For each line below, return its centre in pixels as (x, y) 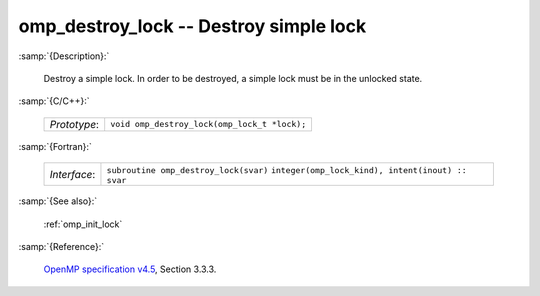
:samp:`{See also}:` (58, 201)
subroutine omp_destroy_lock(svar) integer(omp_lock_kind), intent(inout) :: (286, 170)
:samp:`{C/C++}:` (54, 101)
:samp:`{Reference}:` (61, 246)
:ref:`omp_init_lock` (83, 224)
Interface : (72, 174)
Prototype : (74, 124)
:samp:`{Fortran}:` (55, 146)
